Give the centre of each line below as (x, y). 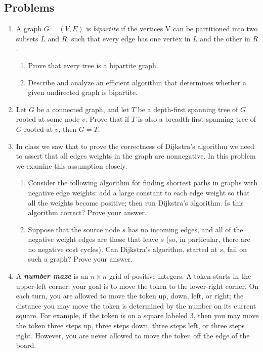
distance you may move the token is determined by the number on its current (136, 305)
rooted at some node (48, 119)
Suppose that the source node (74, 229)
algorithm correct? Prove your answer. (87, 212)
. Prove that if (107, 119)
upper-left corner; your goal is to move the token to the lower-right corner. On (137, 286)
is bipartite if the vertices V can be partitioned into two (172, 29)
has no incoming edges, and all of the (185, 229)
